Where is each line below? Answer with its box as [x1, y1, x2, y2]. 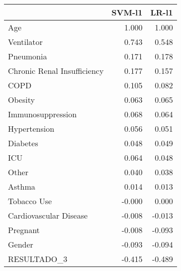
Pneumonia [8, 50, 47, 62]
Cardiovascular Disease [8, 210, 88, 221]
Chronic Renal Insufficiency [8, 65, 104, 76]
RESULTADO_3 [8, 253, 68, 265]
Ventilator [8, 36, 43, 47]
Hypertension [8, 123, 55, 134]
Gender [8, 239, 33, 250]
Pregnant [8, 224, 40, 236]
